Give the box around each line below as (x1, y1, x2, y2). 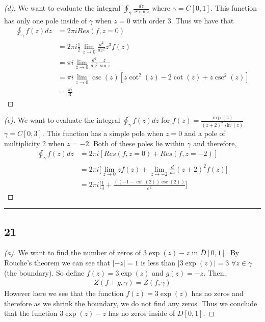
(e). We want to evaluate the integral (4, 115, 120, 125)
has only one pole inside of (4, 15, 87, 25)
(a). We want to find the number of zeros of (4, 247, 141, 258)
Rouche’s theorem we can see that (4, 257, 110, 267)
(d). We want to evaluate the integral (4, 3, 121, 13)
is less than (141, 257, 176, 267)
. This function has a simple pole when (42, 128, 164, 139)
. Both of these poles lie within (89, 138, 185, 148)
